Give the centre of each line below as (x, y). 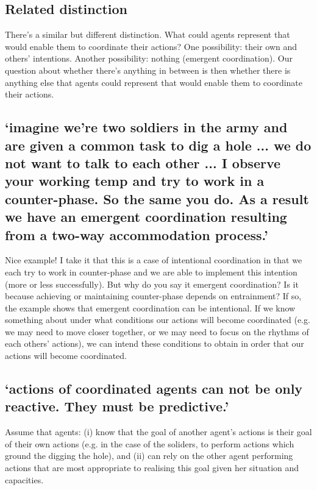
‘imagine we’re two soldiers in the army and (146, 127)
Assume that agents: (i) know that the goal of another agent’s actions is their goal (158, 432)
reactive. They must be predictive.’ (117, 406)
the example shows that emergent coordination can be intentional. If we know (150, 307)
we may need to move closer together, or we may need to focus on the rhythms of (157, 331)
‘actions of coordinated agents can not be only (154, 389)
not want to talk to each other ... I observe (143, 162)
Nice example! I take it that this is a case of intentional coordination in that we (154, 260)
